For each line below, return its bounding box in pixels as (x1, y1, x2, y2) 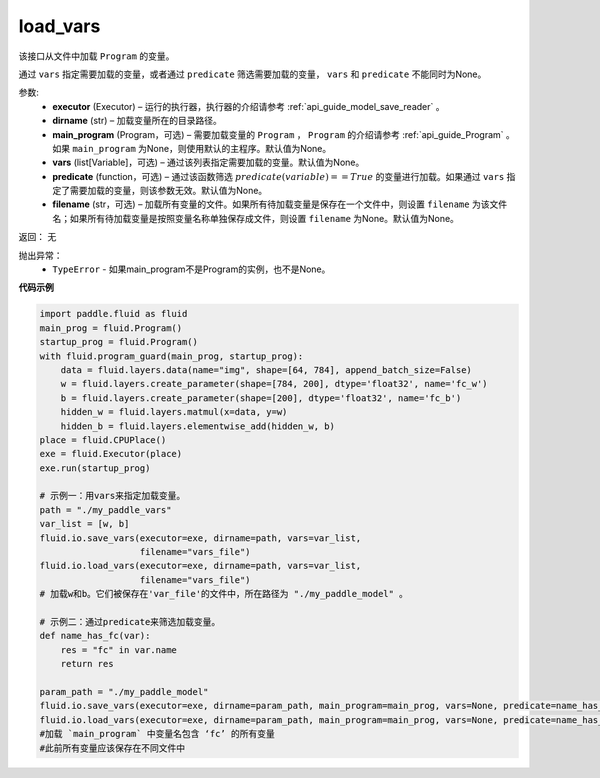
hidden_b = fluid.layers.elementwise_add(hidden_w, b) (60, 420, 335, 432)
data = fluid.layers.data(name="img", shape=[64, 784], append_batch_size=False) (60, 364, 472, 375)
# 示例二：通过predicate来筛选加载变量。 (39, 616, 221, 627)
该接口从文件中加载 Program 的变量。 (18, 50, 175, 62)
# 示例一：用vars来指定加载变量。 (39, 490, 186, 502)
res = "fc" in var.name (60, 644, 177, 655)
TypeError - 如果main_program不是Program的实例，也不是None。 (52, 263, 331, 275)
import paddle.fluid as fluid (39, 308, 188, 320)
